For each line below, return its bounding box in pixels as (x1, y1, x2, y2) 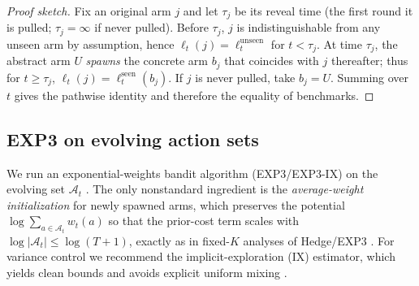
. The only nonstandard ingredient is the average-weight (85, 180, 364, 197)
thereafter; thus (331, 52, 408, 69)
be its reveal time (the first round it (234, 2, 413, 19)
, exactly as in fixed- (128, 232, 230, 249)
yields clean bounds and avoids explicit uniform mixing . (6, 264, 287, 281)
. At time (316, 35, 362, 52)
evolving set (6, 180, 66, 197)
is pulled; (6, 19, 52, 36)
